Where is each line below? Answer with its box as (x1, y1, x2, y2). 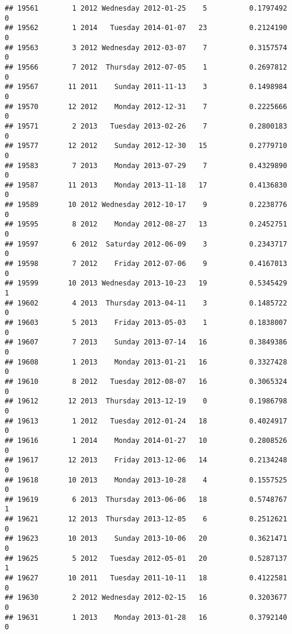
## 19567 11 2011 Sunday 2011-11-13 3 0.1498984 (5, 83, 287, 91)
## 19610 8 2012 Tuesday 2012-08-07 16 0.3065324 (5, 377, 287, 386)
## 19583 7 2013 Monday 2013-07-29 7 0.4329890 (5, 161, 287, 170)
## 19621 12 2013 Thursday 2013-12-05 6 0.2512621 (5, 515, 287, 524)
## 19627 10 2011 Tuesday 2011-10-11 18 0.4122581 (5, 574, 287, 583)
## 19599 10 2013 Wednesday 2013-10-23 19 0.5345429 (5, 279, 287, 288)
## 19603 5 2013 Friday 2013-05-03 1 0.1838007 (5, 318, 287, 327)
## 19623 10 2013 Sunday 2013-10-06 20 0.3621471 (5, 534, 287, 543)
